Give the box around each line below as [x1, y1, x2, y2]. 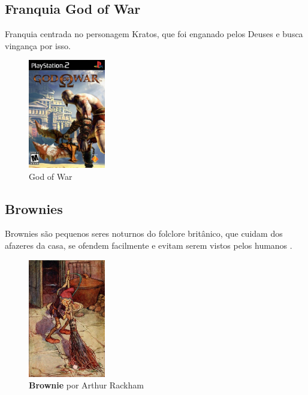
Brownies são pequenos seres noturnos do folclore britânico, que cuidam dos [5, 227, 283, 240]
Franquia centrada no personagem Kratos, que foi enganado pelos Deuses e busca [5, 28, 303, 40]
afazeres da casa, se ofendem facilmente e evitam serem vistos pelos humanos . [5, 239, 292, 252]
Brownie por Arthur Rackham [29, 379, 144, 391]
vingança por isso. [5, 39, 71, 52]
